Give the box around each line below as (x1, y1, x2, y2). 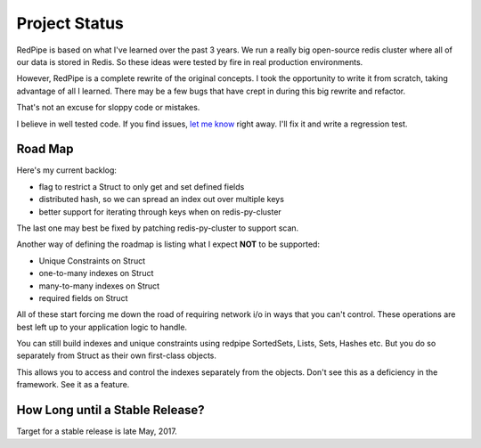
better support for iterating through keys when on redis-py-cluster (38, 206, 282, 217)
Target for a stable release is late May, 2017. (16, 426, 177, 436)
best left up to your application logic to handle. (16, 322, 187, 332)
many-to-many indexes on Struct (38, 281, 160, 291)
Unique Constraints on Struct (38, 255, 146, 266)
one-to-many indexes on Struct (38, 268, 154, 279)
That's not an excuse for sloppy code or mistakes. (16, 102, 200, 113)
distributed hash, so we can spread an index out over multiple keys (38, 194, 285, 205)
